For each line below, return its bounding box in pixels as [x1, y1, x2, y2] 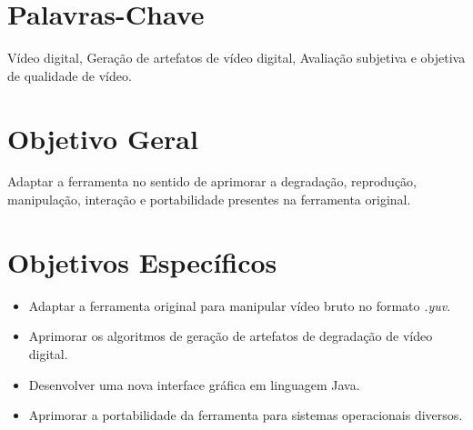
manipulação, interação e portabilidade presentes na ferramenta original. [7, 190, 411, 209]
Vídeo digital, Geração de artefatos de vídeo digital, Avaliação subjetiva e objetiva [7, 48, 466, 67]
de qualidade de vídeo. [7, 65, 132, 85]
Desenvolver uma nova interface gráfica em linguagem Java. [28, 375, 360, 394]
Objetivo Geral [7, 119, 198, 156]
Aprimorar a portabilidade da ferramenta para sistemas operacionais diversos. [28, 405, 463, 425]
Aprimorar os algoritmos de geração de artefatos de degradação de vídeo [28, 326, 433, 345]
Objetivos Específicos [7, 243, 277, 280]
